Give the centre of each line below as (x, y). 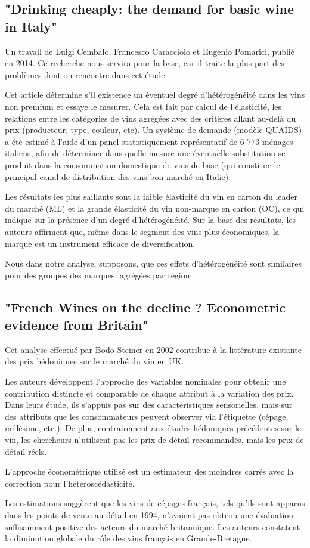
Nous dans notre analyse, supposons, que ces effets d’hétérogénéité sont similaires (153, 263)
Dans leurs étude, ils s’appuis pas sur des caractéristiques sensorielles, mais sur (149, 405)
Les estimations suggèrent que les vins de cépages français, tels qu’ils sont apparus (155, 503)
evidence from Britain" (77, 325)
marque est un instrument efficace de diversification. (100, 243)
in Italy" (31, 26)
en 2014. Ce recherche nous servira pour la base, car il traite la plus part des (145, 63)
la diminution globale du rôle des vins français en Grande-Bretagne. (128, 538)
